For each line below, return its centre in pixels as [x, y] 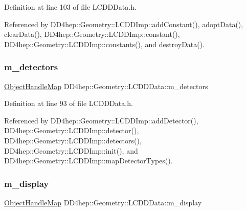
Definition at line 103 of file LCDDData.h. [70, 7]
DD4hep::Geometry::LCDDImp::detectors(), [73, 140]
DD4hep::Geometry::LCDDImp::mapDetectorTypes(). [88, 161]
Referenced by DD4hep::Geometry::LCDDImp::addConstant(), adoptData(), [124, 24]
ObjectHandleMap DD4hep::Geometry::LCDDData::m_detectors [106, 86]
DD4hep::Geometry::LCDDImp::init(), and [71, 150]
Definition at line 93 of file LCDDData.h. [69, 103]
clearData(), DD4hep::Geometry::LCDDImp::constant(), [92, 34]
